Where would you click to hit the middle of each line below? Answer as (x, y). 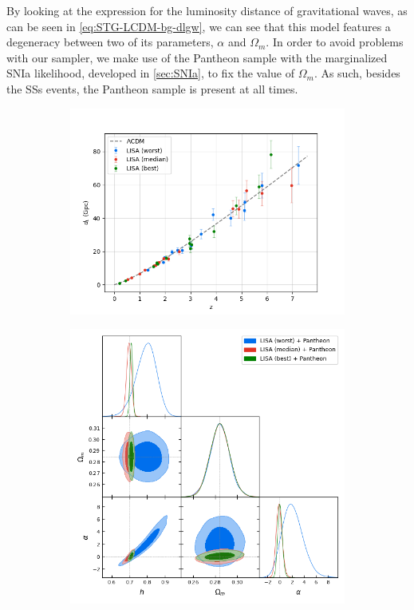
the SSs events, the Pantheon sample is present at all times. (152, 88)
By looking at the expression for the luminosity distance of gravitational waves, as (207, 10)
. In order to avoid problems (335, 42)
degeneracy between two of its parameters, (110, 42)
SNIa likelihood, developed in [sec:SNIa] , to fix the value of (151, 73)
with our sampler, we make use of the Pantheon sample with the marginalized (197, 57)
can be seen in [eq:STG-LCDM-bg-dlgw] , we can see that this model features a (199, 26)
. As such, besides (357, 73)
